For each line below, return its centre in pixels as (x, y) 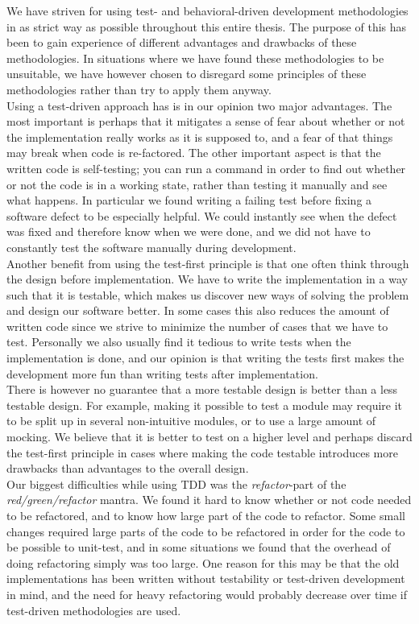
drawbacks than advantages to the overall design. (128, 468)
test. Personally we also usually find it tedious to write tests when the (179, 342)
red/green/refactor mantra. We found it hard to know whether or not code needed (209, 500)
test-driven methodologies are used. (94, 610)
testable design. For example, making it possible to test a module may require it (205, 405)
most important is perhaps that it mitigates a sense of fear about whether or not (206, 121)
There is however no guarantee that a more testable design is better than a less (202, 389)
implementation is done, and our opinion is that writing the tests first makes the (205, 358)
